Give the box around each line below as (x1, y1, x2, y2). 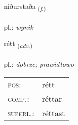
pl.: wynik (4, 21, 33, 32)
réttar (42, 92, 62, 104)
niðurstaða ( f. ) (4, 1, 46, 12)
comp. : (8, 92, 29, 104)
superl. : (8, 107, 35, 119)
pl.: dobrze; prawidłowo (4, 59, 74, 69)
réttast (42, 107, 65, 119)
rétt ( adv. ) (4, 38, 33, 50)
